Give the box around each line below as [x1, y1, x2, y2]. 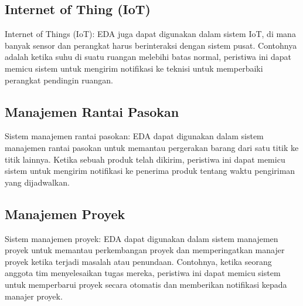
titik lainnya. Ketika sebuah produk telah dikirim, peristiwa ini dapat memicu [5, 153, 285, 165]
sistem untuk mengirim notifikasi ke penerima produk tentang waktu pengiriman [5, 164, 295, 177]
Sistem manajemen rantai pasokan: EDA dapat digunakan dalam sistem [5, 130, 264, 142]
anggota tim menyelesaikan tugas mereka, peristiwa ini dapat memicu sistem [5, 267, 281, 279]
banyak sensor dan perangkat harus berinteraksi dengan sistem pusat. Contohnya [5, 39, 297, 51]
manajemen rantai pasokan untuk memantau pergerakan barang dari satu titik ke [5, 141, 299, 153]
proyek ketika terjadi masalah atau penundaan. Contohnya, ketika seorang [5, 255, 272, 267]
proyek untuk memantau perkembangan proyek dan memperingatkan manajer [5, 244, 285, 256]
